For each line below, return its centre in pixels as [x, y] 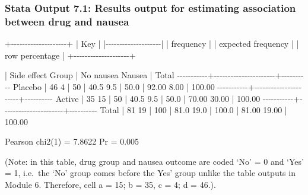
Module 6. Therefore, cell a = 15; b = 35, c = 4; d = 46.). [110, 185]
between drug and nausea [67, 21]
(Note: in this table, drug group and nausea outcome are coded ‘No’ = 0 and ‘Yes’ [154, 161]
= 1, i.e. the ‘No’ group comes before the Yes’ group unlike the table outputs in [150, 173]
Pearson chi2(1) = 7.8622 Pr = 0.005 [72, 141]
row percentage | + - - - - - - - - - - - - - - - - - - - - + [70, 55]
